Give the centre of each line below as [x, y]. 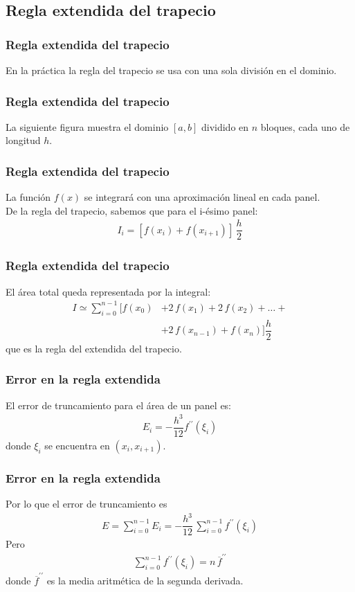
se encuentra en [77, 445]
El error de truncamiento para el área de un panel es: [119, 405]
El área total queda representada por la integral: [108, 291]
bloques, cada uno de [305, 126]
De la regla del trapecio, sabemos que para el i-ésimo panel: [132, 210]
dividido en [225, 126]
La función [28, 197]
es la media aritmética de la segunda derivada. [145, 581]
